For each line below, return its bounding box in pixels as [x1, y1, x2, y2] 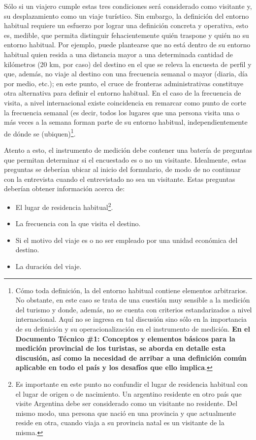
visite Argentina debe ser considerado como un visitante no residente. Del [15, 398, 238, 408]
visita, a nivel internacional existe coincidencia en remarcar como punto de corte [4, 97, 246, 107]
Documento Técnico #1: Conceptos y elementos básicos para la [15, 333, 235, 343]
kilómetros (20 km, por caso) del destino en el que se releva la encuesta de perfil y [4, 59, 252, 69]
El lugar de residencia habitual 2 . [15, 200, 113, 212]
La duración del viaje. [15, 261, 82, 271]
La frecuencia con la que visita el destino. [15, 218, 141, 229]
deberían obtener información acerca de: [4, 183, 125, 194]
